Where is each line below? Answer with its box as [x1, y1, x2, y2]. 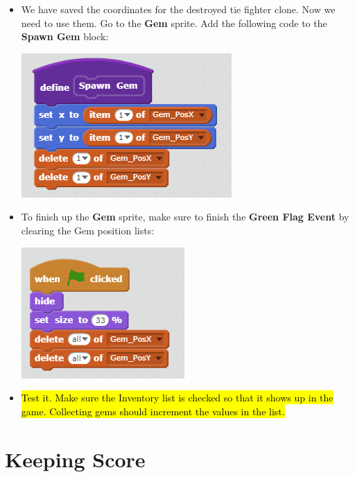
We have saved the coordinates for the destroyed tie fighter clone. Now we [21, 2, 336, 16]
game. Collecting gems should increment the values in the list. [21, 404, 285, 418]
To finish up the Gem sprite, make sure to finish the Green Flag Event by [21, 209, 349, 224]
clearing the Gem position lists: [21, 223, 155, 237]
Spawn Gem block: [21, 29, 109, 44]
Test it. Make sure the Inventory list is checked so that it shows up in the [21, 390, 334, 405]
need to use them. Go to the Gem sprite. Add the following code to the [21, 15, 327, 30]
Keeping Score [5, 444, 146, 473]
